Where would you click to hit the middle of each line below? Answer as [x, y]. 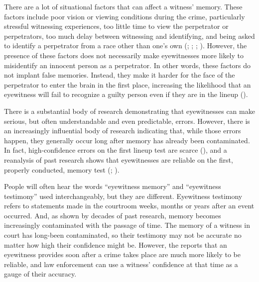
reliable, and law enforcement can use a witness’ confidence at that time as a [121, 264]
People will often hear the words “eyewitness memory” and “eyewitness [113, 186]
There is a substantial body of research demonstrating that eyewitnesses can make [129, 111]
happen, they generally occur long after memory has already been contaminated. [127, 140]
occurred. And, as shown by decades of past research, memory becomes [113, 215]
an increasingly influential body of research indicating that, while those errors [123, 131]
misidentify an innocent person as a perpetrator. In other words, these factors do [128, 65]
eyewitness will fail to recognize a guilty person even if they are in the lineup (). [126, 94]
